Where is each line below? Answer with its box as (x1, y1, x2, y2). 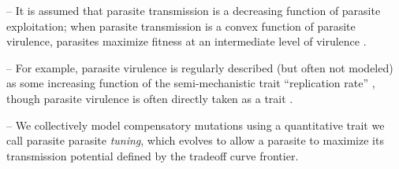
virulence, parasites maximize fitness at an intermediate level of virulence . (6, 33, 367, 50)
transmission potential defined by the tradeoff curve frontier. (6, 147, 299, 163)
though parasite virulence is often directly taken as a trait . (6, 90, 293, 106)
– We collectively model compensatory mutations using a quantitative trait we (6, 116, 385, 133)
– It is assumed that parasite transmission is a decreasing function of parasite (6, 2, 381, 18)
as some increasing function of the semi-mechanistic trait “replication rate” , (6, 75, 375, 91)
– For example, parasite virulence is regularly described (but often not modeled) (6, 59, 393, 75)
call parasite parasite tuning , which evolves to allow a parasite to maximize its (6, 132, 384, 149)
